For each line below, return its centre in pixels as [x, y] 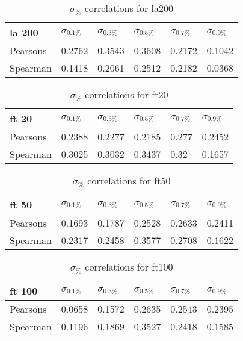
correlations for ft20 [127, 94]
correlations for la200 [129, 8]
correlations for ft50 [129, 180]
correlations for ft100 [129, 267]
